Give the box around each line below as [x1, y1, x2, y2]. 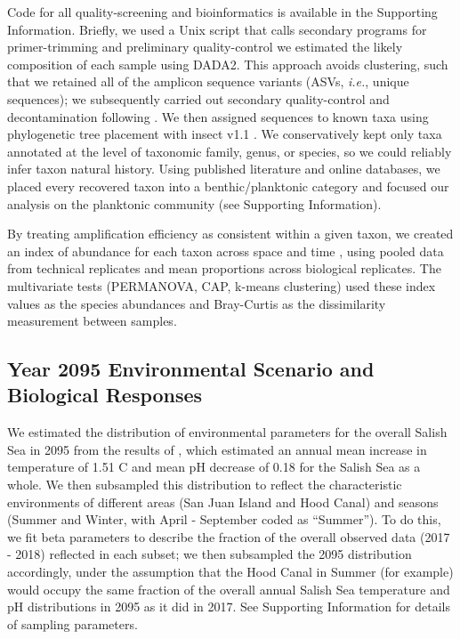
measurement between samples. [7, 311, 177, 330]
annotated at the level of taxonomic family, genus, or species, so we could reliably [7, 142, 452, 160]
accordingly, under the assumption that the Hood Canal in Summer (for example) [7, 562, 454, 581]
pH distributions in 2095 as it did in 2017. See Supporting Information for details [7, 597, 450, 616]
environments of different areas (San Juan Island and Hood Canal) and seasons [7, 492, 439, 511]
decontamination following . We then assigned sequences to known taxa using [7, 107, 429, 125]
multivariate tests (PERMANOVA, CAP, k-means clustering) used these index [7, 276, 436, 295]
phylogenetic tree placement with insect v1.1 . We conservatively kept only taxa [7, 125, 442, 143]
